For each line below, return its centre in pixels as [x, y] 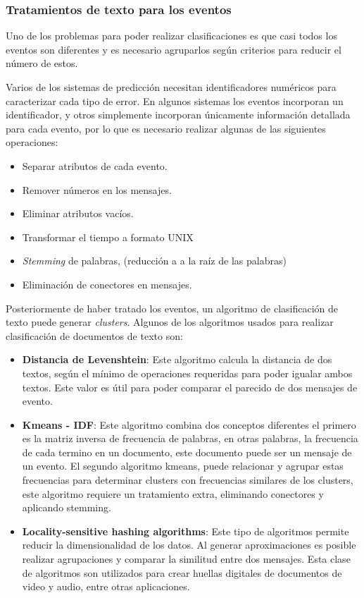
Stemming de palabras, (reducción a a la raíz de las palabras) [154, 261]
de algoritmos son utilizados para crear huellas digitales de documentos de [182, 572]
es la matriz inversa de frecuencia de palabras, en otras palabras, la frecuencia [190, 438]
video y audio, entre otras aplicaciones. [106, 586]
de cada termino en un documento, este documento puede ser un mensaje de [187, 452]
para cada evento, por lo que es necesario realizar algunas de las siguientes [166, 128]
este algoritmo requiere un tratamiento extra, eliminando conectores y [173, 493]
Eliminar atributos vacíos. [78, 213]
